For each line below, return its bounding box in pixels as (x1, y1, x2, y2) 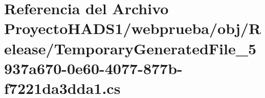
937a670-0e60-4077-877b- (4, 57, 183, 78)
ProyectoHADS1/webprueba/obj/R (4, 18, 261, 39)
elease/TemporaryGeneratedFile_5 (4, 38, 257, 58)
